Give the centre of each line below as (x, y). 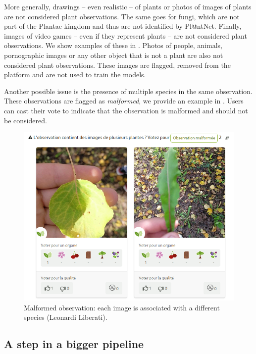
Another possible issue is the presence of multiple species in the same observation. (128, 91)
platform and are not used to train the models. (75, 75)
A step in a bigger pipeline (74, 344)
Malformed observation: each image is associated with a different (122, 307)
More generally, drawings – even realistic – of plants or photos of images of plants (128, 6)
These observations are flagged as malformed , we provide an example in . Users (124, 101)
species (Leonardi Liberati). (66, 317)
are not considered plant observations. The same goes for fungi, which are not (122, 16)
